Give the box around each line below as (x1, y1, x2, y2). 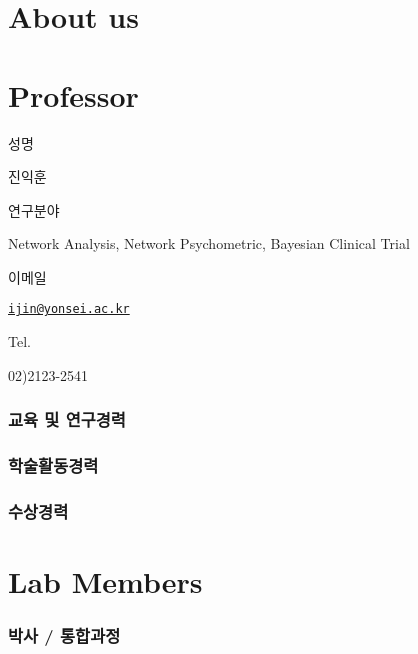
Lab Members (8, 561, 203, 602)
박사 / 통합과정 (8, 623, 121, 648)
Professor (8, 74, 139, 115)
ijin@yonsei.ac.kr (8, 302, 130, 317)
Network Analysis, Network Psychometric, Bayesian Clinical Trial (8, 233, 410, 254)
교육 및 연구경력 (8, 407, 126, 432)
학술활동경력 (8, 453, 99, 478)
